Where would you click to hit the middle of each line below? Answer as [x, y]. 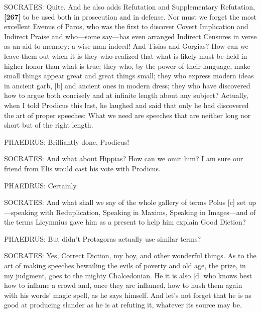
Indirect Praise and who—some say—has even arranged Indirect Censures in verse [130, 36]
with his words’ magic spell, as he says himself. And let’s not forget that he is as [128, 295]
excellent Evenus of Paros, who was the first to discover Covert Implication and [126, 26]
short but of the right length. [49, 125]
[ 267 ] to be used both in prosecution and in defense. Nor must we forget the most [130, 16]
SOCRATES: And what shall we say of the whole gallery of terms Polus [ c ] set [125, 202]
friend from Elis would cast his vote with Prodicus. [82, 168]
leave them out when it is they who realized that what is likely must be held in [126, 56]
